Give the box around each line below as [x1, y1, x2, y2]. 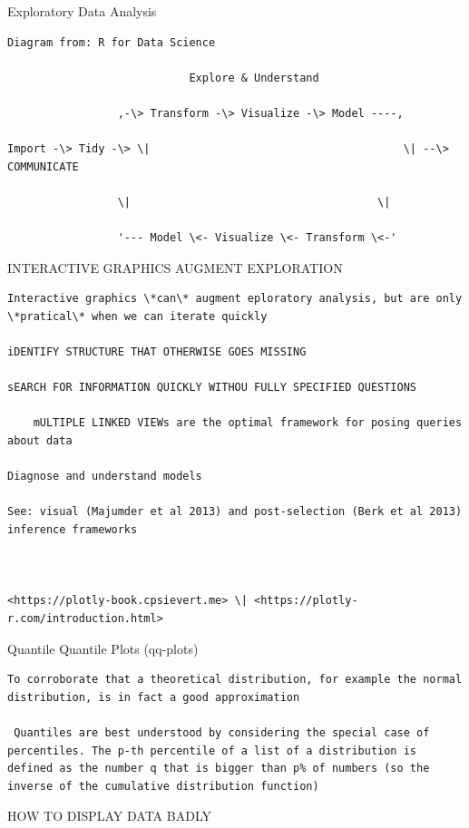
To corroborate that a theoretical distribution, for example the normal [7, 673, 463, 687]
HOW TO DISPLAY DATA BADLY [7, 806, 211, 825]
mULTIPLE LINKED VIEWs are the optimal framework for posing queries [33, 416, 463, 430]
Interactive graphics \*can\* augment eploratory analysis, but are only [7, 292, 463, 306]
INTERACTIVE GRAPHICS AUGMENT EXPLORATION [7, 258, 343, 277]
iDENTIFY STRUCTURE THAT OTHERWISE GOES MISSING [7, 346, 307, 359]
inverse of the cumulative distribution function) [7, 779, 319, 793]
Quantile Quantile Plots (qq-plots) [7, 638, 199, 658]
